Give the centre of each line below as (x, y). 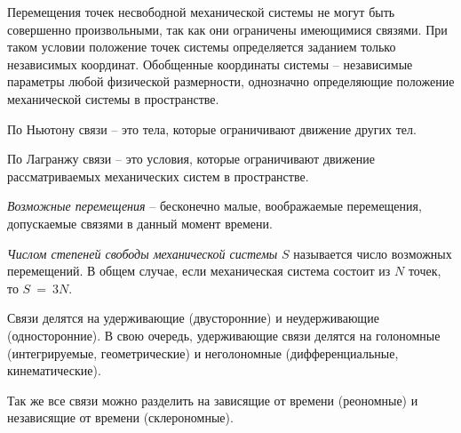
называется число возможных (373, 253)
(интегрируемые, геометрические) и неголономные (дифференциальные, (203, 353)
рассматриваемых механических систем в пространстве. (158, 176)
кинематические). (54, 370)
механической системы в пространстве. (113, 98)
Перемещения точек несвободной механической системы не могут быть (201, 12)
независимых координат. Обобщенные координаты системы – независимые (210, 64)
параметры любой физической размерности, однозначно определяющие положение (231, 81)
